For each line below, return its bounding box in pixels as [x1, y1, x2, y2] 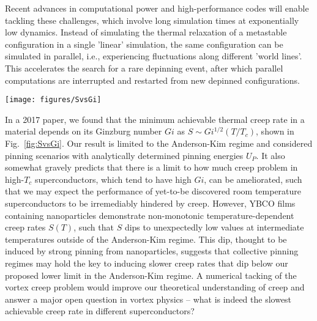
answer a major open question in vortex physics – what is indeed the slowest [5, 292, 292, 305]
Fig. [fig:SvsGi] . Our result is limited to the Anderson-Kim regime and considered [5, 137, 313, 149]
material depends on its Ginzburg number [5, 125, 162, 138]
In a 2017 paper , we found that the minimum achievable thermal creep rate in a [5, 113, 305, 125]
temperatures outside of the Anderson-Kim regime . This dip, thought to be [5, 232, 287, 245]
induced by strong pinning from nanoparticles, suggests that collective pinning [5, 245, 299, 257]
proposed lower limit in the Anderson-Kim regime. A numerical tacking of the [5, 268, 297, 281]
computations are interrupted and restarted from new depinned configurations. [5, 73, 300, 86]
